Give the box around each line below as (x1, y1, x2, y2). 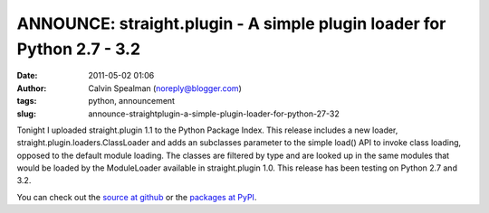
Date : (16, 70, 38, 81)
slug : (16, 108, 36, 119)
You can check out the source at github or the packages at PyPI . (16, 191, 257, 202)
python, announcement (88, 96, 176, 106)
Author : (16, 82, 47, 94)
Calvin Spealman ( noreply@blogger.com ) (88, 82, 242, 94)
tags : (16, 96, 37, 106)
